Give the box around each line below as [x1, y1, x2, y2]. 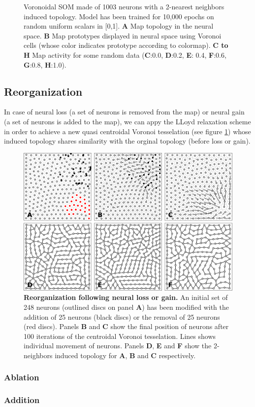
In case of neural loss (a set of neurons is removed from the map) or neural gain [4, 107, 245, 117]
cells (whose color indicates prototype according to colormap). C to [24, 40, 228, 50]
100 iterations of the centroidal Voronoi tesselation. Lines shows [24, 331, 216, 341]
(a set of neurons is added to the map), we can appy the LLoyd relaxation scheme [4, 116, 251, 126]
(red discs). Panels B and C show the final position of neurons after [24, 321, 229, 332]
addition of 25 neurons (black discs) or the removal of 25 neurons [24, 311, 220, 322]
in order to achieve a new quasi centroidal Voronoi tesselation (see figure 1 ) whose [4, 126, 251, 136]
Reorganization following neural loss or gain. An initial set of [24, 292, 228, 302]
